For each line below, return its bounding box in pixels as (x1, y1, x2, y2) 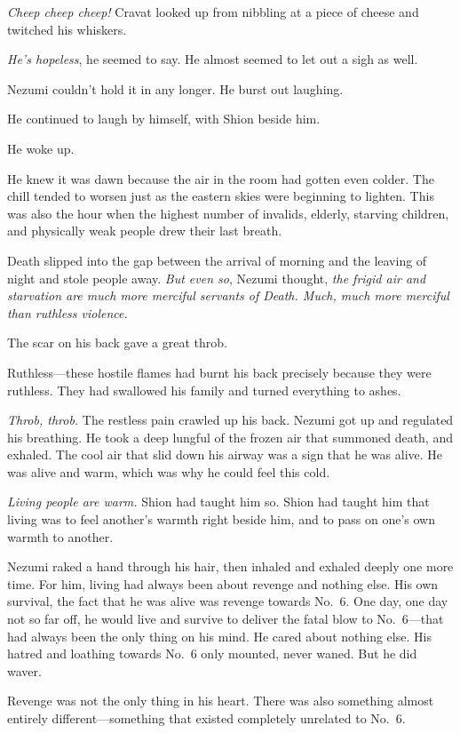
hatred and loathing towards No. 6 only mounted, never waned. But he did (7, 644, 417, 663)
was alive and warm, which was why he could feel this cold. (7, 462, 330, 481)
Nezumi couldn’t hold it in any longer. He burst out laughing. (7, 79, 344, 98)
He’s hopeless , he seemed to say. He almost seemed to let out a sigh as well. (7, 50, 418, 68)
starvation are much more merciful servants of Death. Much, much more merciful (7, 286, 449, 305)
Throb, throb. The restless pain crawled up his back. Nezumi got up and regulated (7, 410, 454, 429)
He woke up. (7, 139, 75, 157)
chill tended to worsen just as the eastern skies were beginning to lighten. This (7, 187, 434, 205)
